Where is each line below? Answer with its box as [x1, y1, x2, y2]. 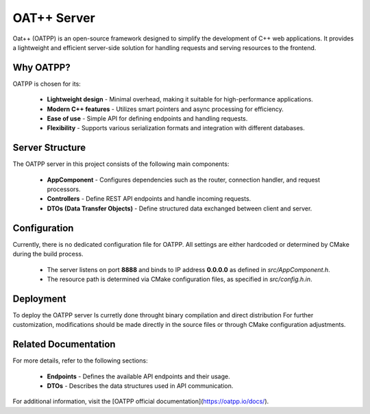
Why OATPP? [12, 62, 71, 73]
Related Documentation [12, 339, 116, 350]
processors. [47, 185, 82, 193]
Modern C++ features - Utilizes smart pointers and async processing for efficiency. [47, 105, 284, 113]
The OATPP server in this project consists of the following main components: [12, 160, 230, 168]
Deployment [12, 293, 66, 304]
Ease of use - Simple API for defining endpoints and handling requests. [47, 114, 248, 123]
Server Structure [12, 142, 86, 154]
